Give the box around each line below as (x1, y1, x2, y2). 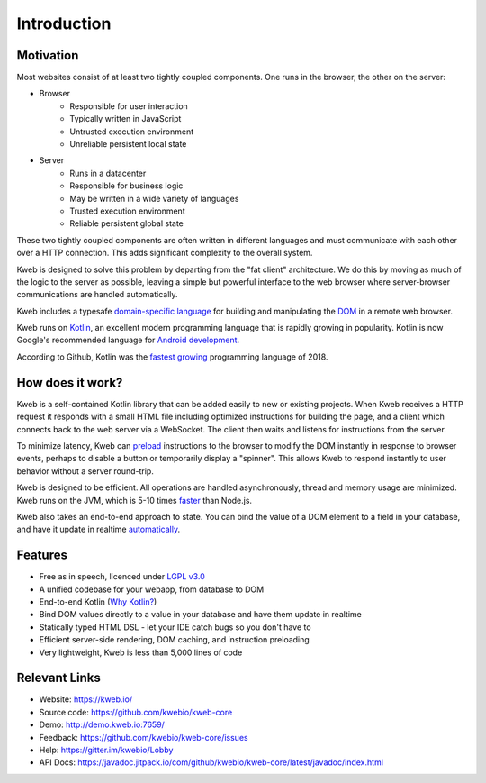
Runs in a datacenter (69, 168, 147, 178)
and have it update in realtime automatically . (16, 524, 180, 535)
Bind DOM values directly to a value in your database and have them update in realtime (39, 609, 362, 620)
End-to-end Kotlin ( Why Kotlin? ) (39, 596, 157, 607)
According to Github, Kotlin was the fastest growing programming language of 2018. (16, 351, 328, 362)
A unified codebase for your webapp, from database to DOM (39, 584, 265, 595)
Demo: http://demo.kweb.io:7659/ (39, 719, 166, 730)
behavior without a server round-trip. (16, 465, 155, 477)
